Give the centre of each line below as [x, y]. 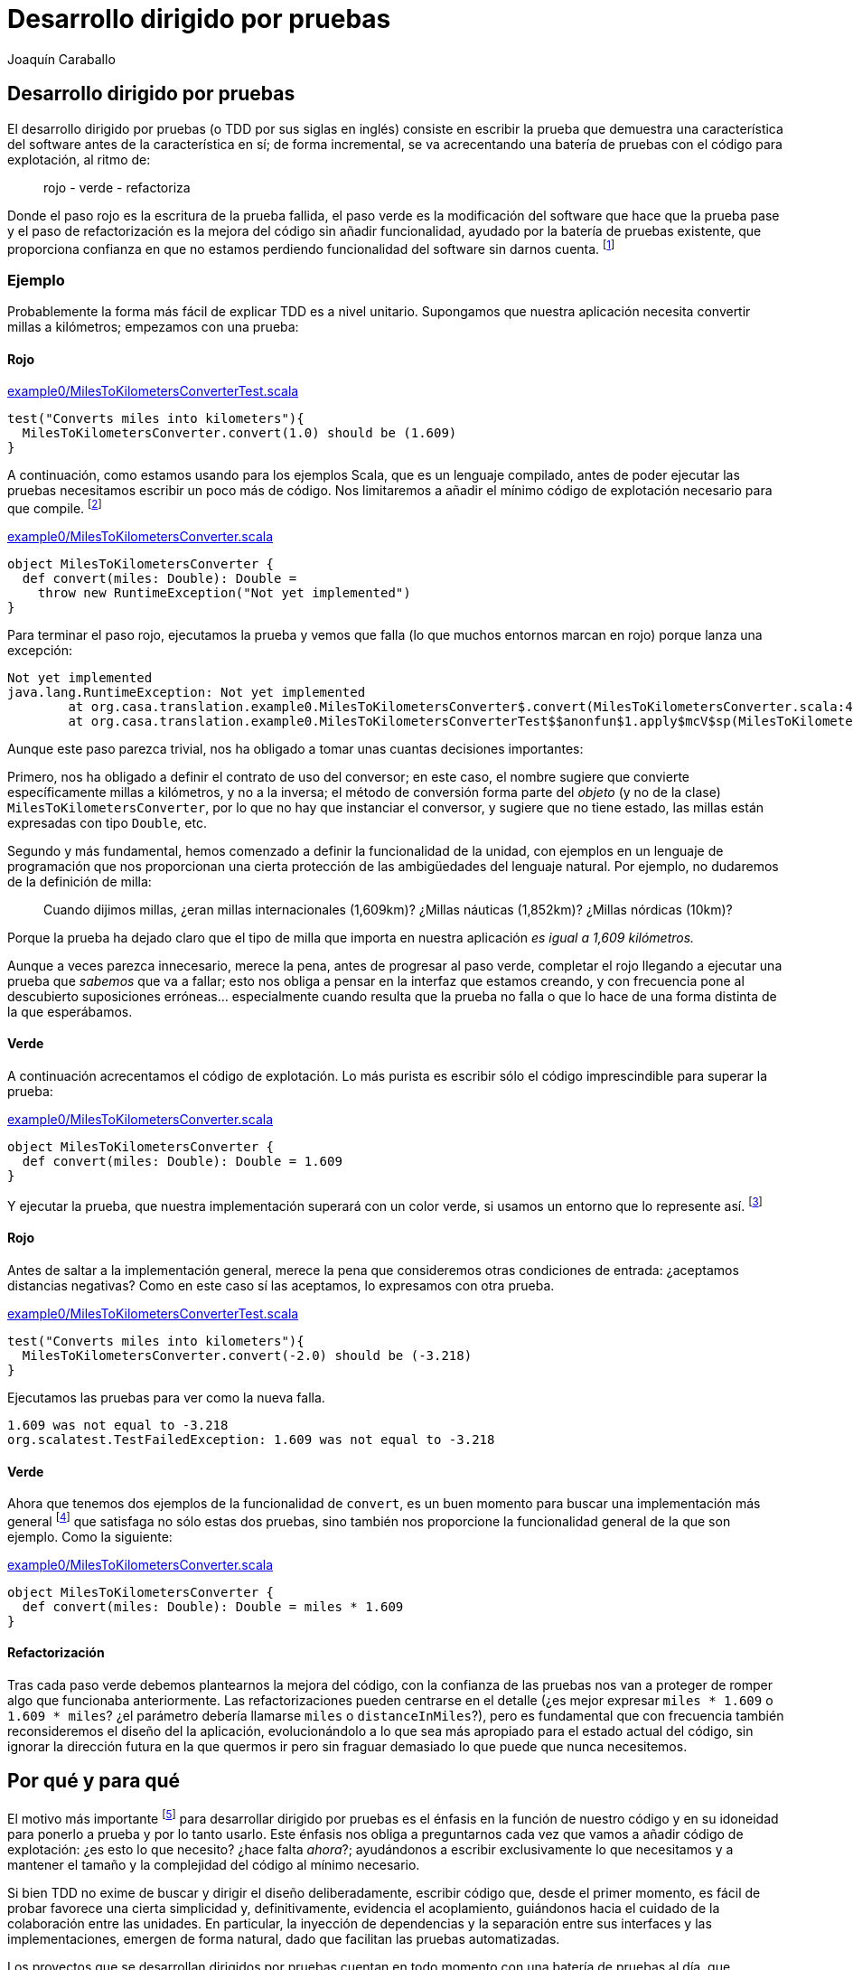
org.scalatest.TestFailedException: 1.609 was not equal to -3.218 [251, 1439]
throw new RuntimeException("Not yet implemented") [224, 592]
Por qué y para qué [94, 1781]
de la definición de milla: [80, 881]
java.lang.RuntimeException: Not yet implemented [187, 692]
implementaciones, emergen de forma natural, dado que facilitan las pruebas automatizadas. [284, 1938]
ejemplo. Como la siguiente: [90, 1536]
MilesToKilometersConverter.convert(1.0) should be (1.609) [239, 433]
